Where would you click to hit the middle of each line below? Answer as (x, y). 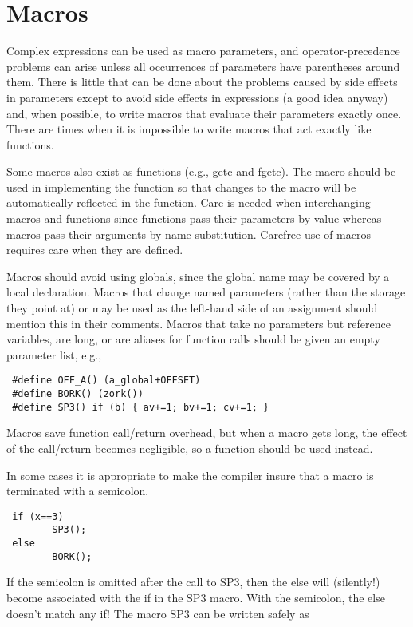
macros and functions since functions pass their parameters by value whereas (194, 218)
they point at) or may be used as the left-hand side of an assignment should (192, 308)
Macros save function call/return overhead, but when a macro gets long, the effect (207, 433)
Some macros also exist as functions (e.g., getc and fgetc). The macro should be (201, 171)
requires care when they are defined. (95, 250)
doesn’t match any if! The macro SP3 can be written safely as (158, 613)
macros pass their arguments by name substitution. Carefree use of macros (189, 234)
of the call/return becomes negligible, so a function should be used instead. (190, 448)
